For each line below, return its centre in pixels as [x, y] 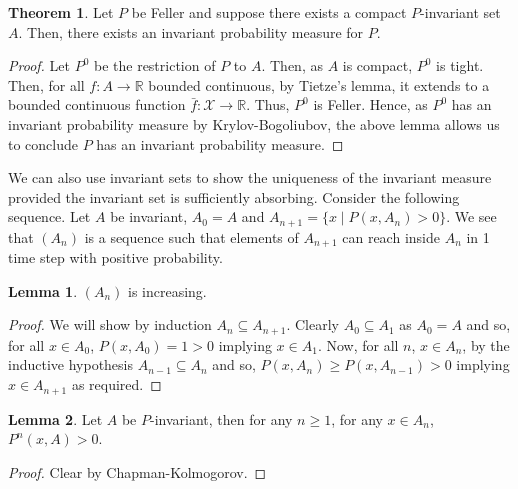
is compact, [377, 65]
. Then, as [292, 65]
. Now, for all [358, 344]
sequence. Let [49, 216]
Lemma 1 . [43, 290]
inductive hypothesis [71, 364]
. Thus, [268, 104]
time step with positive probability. [115, 257]
